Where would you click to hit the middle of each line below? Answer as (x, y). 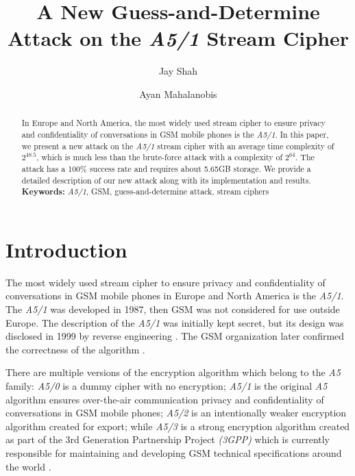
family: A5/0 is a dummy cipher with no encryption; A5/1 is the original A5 (167, 385)
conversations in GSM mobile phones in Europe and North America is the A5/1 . (175, 296)
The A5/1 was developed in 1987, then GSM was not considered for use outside (173, 309)
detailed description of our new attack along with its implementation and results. (166, 180)
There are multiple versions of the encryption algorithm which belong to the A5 (173, 372)
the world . (28, 466)
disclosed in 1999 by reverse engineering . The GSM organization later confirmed (175, 336)
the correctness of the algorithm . (75, 349)
